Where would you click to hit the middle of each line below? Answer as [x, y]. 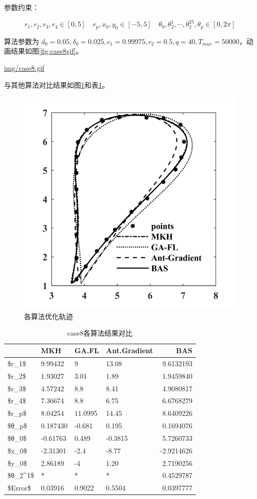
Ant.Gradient [130, 350]
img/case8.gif [24, 68]
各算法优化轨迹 [48, 316]
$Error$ [19, 488]
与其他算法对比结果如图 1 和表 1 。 [56, 84]
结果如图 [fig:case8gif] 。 [47, 51]
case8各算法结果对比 [100, 333]
